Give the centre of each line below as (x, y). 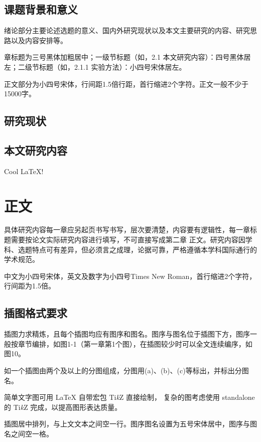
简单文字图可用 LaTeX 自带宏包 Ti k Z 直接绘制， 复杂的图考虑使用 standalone (129, 397)
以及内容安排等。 (39, 40)
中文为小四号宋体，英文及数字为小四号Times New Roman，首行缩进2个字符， (130, 276)
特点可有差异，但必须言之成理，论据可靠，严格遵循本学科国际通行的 (144, 249)
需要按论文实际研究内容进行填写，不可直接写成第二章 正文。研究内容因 (128, 240)
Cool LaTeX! (24, 171)
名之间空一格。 (29, 433)
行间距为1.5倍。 (30, 286)
